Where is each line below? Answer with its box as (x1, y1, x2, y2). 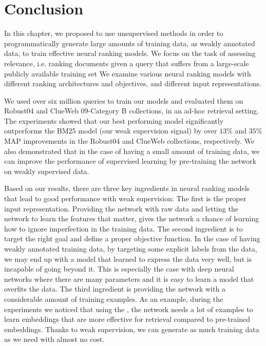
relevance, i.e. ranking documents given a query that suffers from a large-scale (4, 57, 249, 68)
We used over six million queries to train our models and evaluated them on (4, 95, 243, 106)
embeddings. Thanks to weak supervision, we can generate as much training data (4, 323, 259, 334)
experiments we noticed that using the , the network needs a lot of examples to (4, 303, 253, 314)
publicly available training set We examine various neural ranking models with (4, 68, 251, 79)
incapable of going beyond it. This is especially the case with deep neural (4, 263, 234, 274)
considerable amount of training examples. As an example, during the (4, 293, 223, 304)
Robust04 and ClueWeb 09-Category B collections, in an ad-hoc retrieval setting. (4, 105, 259, 116)
